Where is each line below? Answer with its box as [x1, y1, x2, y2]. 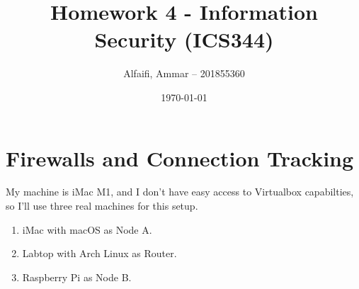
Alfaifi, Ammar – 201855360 [123, 66, 245, 81]
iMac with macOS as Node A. [22, 222, 152, 237]
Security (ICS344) [94, 25, 274, 54]
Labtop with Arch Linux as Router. [22, 246, 177, 261]
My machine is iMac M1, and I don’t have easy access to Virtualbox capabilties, [6, 184, 354, 199]
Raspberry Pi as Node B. [22, 269, 132, 284]
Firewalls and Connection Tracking [6, 143, 354, 172]
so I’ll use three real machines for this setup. [6, 198, 198, 213]
